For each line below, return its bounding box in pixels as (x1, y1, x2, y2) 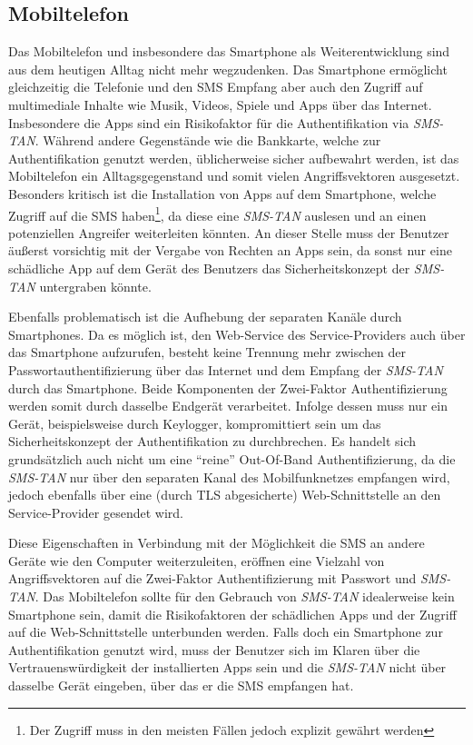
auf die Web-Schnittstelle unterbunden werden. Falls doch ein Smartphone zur (8, 622, 443, 641)
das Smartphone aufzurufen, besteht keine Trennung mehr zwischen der (8, 343, 406, 362)
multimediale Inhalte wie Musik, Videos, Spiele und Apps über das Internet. (8, 94, 432, 114)
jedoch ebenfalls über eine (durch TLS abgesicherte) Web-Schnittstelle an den (8, 485, 441, 504)
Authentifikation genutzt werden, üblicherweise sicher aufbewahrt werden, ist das (8, 148, 459, 167)
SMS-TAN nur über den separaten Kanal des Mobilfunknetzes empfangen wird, (8, 467, 450, 486)
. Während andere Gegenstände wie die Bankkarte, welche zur (34, 131, 381, 150)
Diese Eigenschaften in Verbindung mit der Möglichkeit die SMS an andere (8, 533, 425, 552)
